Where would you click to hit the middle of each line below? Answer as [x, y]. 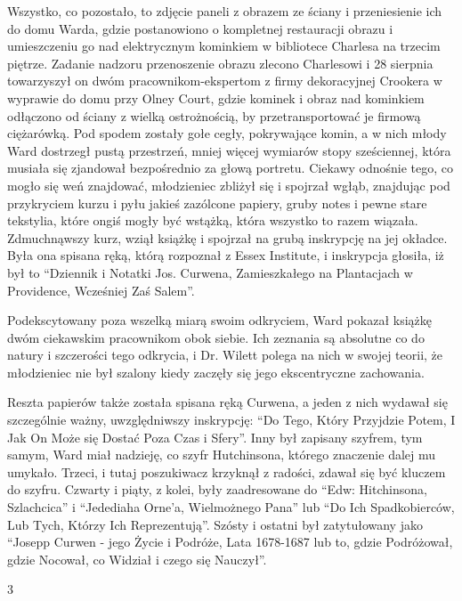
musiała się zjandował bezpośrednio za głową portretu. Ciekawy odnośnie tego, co [231, 168]
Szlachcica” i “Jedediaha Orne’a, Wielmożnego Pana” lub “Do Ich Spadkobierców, [231, 507]
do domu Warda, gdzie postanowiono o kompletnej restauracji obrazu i [200, 28]
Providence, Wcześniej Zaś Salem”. [101, 290]
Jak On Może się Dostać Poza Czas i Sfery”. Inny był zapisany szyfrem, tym [215, 437]
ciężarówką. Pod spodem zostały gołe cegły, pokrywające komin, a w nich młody [227, 133]
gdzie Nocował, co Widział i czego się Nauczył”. [137, 559]
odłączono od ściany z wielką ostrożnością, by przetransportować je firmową [214, 115]
